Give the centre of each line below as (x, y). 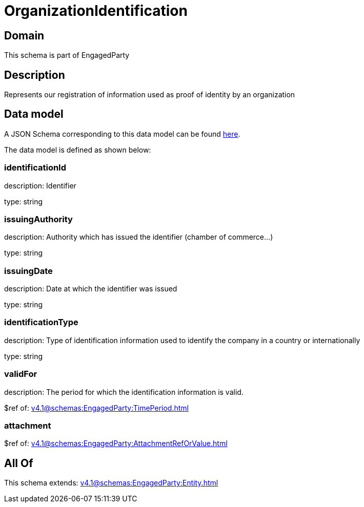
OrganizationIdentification (96, 11)
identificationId (35, 168)
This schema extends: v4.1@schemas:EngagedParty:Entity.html (111, 483)
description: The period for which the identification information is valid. (124, 392)
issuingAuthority (38, 219)
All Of (19, 463)
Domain (24, 35)
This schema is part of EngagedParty (67, 55)
